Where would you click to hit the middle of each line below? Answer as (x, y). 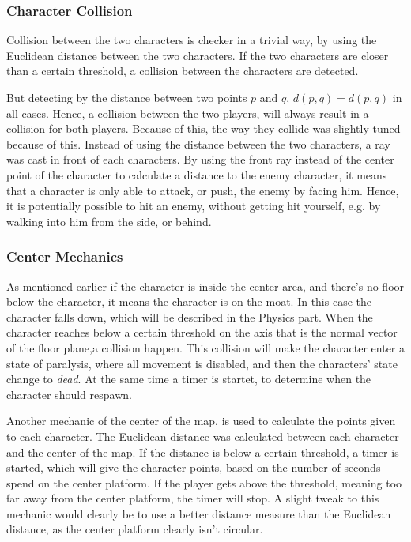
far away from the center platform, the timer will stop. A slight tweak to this (193, 498)
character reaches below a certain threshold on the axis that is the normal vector (202, 332)
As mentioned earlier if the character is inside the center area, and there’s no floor (205, 286)
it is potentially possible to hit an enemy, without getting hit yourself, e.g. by (194, 206)
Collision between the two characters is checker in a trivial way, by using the (192, 40)
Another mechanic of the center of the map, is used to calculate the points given (201, 421)
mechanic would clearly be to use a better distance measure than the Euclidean (199, 513)
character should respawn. (69, 394)
